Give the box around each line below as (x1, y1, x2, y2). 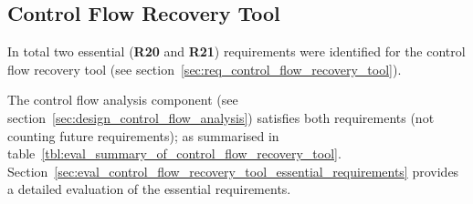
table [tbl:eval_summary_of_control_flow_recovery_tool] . (7, 144, 342, 163)
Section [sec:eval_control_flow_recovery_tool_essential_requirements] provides (7, 161, 459, 180)
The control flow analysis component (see (7, 90, 238, 109)
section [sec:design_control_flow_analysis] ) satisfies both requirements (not (7, 107, 435, 127)
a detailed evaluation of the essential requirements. (7, 179, 291, 199)
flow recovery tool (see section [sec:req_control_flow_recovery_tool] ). (7, 59, 402, 78)
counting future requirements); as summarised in (7, 126, 279, 145)
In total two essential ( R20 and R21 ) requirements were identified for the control (7, 42, 466, 61)
